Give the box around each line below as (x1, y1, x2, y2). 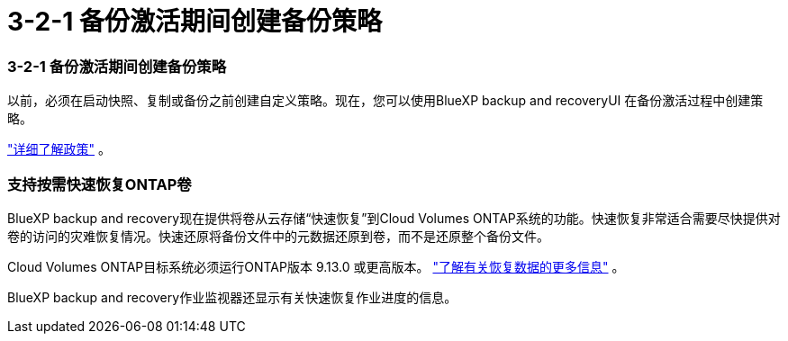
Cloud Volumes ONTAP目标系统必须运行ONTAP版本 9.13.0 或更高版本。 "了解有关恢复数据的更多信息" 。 (7, 258, 625, 274)
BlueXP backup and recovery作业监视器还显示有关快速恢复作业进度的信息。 (7, 289, 457, 305)
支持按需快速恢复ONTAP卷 (7, 175, 192, 193)
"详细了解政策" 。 (7, 141, 111, 157)
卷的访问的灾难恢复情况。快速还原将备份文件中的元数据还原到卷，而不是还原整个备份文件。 (7, 228, 549, 244)
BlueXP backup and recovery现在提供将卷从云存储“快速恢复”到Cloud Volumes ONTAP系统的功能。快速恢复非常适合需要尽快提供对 (7, 210, 781, 226)
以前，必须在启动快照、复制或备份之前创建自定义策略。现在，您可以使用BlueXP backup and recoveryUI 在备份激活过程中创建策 (7, 93, 764, 109)
